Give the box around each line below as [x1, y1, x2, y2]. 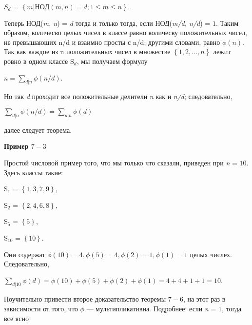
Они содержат [4, 249, 45, 259]
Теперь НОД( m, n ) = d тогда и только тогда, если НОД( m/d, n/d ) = [4, 18, 211, 28]
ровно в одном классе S [4, 56, 74, 66]
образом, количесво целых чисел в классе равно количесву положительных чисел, [4, 27, 247, 38]
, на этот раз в [183, 294, 226, 304]
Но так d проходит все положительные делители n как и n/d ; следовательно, [4, 91, 233, 102]
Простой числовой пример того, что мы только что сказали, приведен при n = [4, 157, 237, 167]
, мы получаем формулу [77, 56, 148, 66]
